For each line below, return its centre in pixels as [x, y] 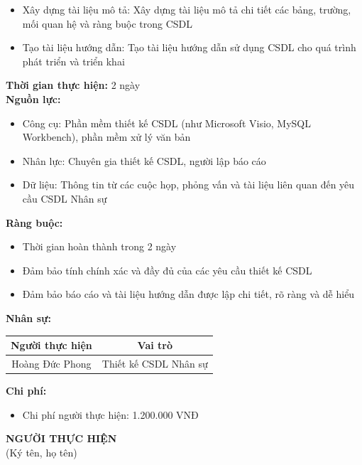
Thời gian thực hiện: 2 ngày [73, 85]
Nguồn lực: [33, 98]
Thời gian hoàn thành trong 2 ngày [99, 246]
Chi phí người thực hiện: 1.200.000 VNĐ [110, 414]
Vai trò [155, 345]
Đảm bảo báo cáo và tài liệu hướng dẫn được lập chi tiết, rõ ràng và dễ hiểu [188, 294]
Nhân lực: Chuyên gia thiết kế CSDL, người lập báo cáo [144, 160]
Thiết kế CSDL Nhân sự [155, 363]
